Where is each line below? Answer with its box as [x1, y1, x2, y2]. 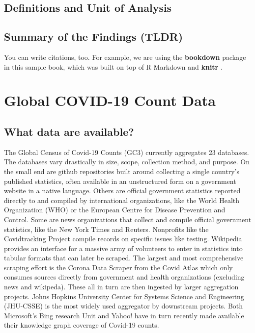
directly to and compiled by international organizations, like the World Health [4, 195, 240, 205]
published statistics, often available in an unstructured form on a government [4, 176, 236, 186]
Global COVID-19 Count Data [4, 90, 216, 110]
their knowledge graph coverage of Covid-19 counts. [4, 320, 159, 330]
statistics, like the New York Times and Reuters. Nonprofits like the [4, 224, 209, 234]
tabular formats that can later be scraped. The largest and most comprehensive [4, 253, 244, 263]
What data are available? [4, 124, 134, 139]
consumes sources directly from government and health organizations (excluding [4, 272, 245, 282]
